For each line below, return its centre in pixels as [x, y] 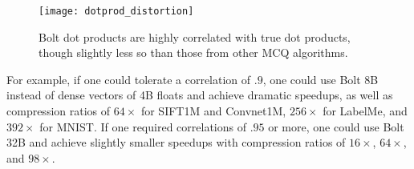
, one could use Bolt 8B [321, 79]
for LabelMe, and [365, 111]
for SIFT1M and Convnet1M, [213, 111]
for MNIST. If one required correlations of [143, 126]
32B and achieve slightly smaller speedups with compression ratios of [176, 142]
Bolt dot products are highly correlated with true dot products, [195, 36]
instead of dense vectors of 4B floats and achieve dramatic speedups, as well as [200, 95]
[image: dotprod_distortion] [116, 11]
